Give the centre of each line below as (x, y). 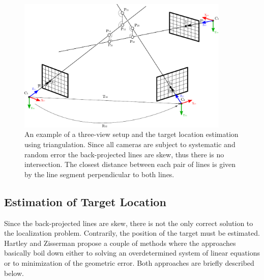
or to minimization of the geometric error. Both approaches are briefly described (129, 262)
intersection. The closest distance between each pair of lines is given (130, 164)
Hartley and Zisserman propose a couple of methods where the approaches (120, 243)
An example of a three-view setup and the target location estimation (131, 134)
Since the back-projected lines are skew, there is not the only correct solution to (129, 223)
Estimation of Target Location (85, 201)
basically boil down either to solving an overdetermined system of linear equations (132, 253)
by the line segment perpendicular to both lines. (99, 174)
